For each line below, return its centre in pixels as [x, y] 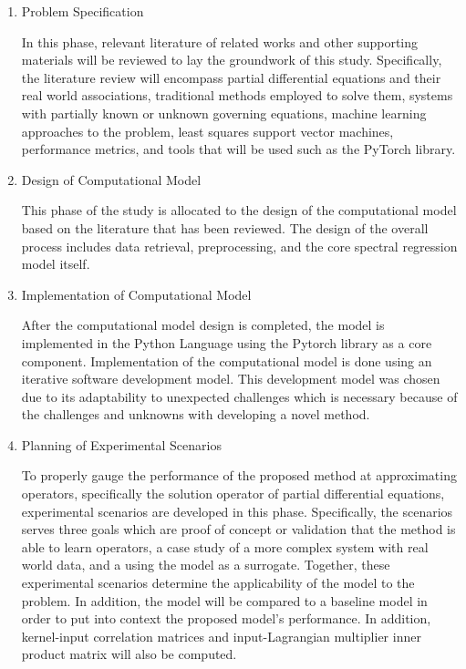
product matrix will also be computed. [129, 654]
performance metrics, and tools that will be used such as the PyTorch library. [238, 149]
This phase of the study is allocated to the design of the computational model [239, 210]
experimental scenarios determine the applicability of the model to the [218, 583]
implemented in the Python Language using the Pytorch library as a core [227, 342]
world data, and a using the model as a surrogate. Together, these [206, 565]
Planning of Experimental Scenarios [121, 444]
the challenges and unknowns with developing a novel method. [196, 414]
